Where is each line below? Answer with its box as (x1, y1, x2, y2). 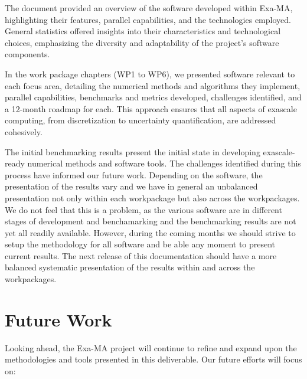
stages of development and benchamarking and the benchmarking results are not (5, 215, 296, 227)
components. (5, 48, 50, 60)
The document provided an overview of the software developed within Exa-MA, (5, 2, 293, 14)
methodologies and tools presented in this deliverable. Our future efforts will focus (5, 353, 302, 365)
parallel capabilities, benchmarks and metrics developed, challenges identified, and (5, 91, 302, 103)
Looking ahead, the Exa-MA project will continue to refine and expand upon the (5, 341, 297, 354)
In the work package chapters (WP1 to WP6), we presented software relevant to (5, 67, 295, 80)
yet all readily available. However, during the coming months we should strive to (5, 226, 296, 238)
